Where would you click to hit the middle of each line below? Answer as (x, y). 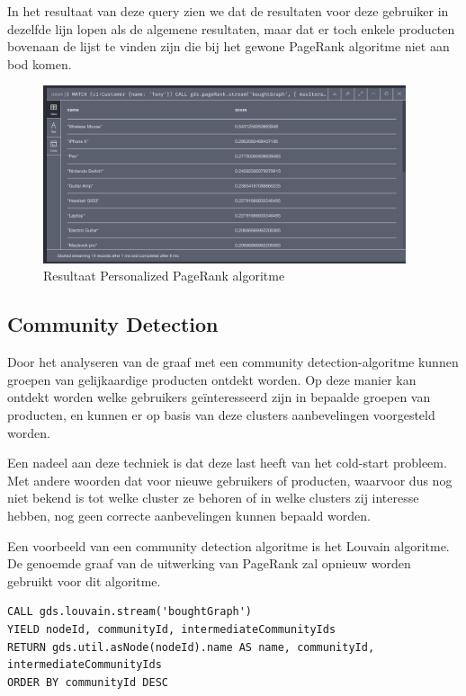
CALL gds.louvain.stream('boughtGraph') (130, 612)
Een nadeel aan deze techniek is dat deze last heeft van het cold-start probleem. (227, 463)
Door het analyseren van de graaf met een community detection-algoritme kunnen (233, 362)
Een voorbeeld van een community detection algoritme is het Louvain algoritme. (229, 545)
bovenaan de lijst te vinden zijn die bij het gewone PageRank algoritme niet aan (229, 46)
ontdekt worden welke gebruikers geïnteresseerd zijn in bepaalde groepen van (219, 397)
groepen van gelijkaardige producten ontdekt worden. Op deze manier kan (212, 379)
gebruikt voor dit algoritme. (84, 580)
